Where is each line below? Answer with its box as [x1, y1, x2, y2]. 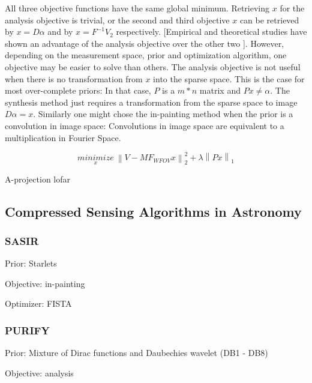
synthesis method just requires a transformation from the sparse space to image [5, 95, 298, 108]
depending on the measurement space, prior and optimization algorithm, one [5, 49, 287, 61]
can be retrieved [239, 13, 299, 26]
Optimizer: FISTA [5, 297, 72, 310]
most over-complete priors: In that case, [5, 84, 151, 97]
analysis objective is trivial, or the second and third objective [5, 13, 230, 26]
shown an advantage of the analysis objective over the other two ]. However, [5, 37, 284, 49]
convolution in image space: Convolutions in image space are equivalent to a [5, 119, 284, 131]
